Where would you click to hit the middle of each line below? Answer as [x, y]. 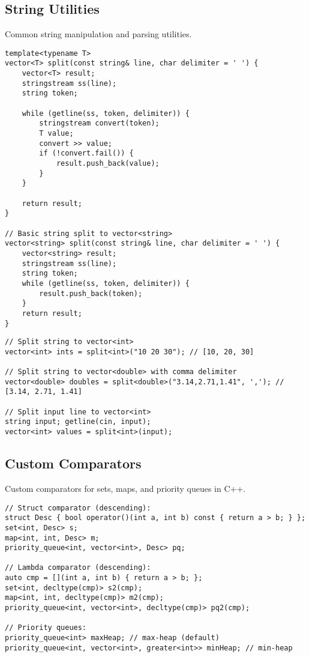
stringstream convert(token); [99, 123]
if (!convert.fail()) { [86, 153]
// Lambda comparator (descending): [78, 568]
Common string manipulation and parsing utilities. [98, 34]
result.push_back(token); [91, 293]
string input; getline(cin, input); [78, 422]
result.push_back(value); [108, 164]
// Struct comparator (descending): [78, 508]
